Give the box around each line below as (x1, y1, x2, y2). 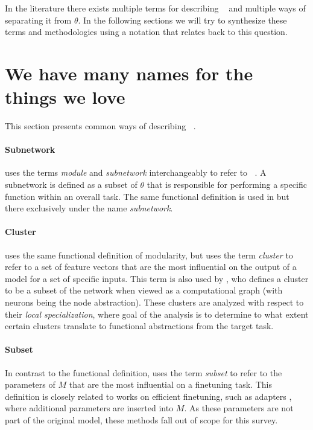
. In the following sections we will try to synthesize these (78, 13, 287, 26)
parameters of (5, 378, 55, 391)
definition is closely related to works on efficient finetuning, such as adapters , (5, 390, 292, 402)
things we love (5, 85, 125, 109)
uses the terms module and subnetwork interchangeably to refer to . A (5, 166, 267, 179)
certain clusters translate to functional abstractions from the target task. (5, 319, 274, 332)
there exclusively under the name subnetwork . (5, 202, 173, 214)
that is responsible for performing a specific (147, 178, 307, 191)
